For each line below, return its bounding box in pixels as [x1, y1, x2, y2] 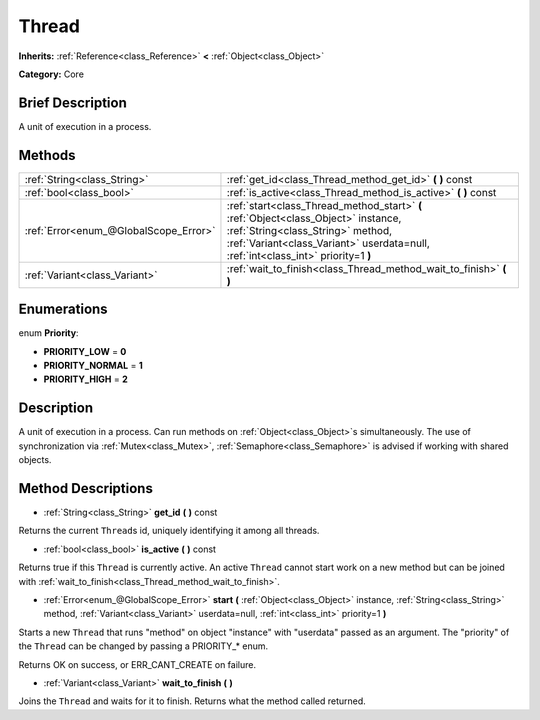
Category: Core [18, 68, 85, 80]
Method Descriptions [18, 480, 154, 497]
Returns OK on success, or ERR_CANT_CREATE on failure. [18, 658, 257, 670]
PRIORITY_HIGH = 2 [43, 373, 129, 385]
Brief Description [18, 94, 127, 111]
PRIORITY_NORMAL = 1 [43, 360, 144, 372]
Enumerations [18, 301, 109, 318]
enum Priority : [18, 327, 79, 339]
